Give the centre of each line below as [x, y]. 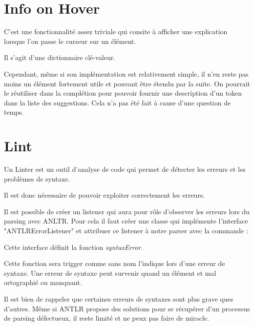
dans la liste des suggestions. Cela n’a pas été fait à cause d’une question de [117, 102]
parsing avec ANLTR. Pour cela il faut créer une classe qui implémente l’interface [126, 221]
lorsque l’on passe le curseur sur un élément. [70, 41]
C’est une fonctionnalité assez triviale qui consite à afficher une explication [116, 31]
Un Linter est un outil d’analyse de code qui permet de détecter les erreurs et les [125, 169]
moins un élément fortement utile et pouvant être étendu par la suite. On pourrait [127, 83]
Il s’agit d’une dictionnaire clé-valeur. [60, 57]
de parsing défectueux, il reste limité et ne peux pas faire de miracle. [106, 318]
